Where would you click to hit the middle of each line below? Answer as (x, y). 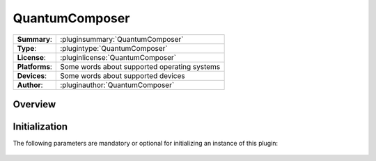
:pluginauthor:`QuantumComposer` (117, 85)
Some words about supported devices (123, 75)
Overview (34, 104)
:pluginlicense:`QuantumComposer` (118, 57)
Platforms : (34, 66)
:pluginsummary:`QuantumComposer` (122, 39)
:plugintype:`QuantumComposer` (114, 48)
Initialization (40, 127)
